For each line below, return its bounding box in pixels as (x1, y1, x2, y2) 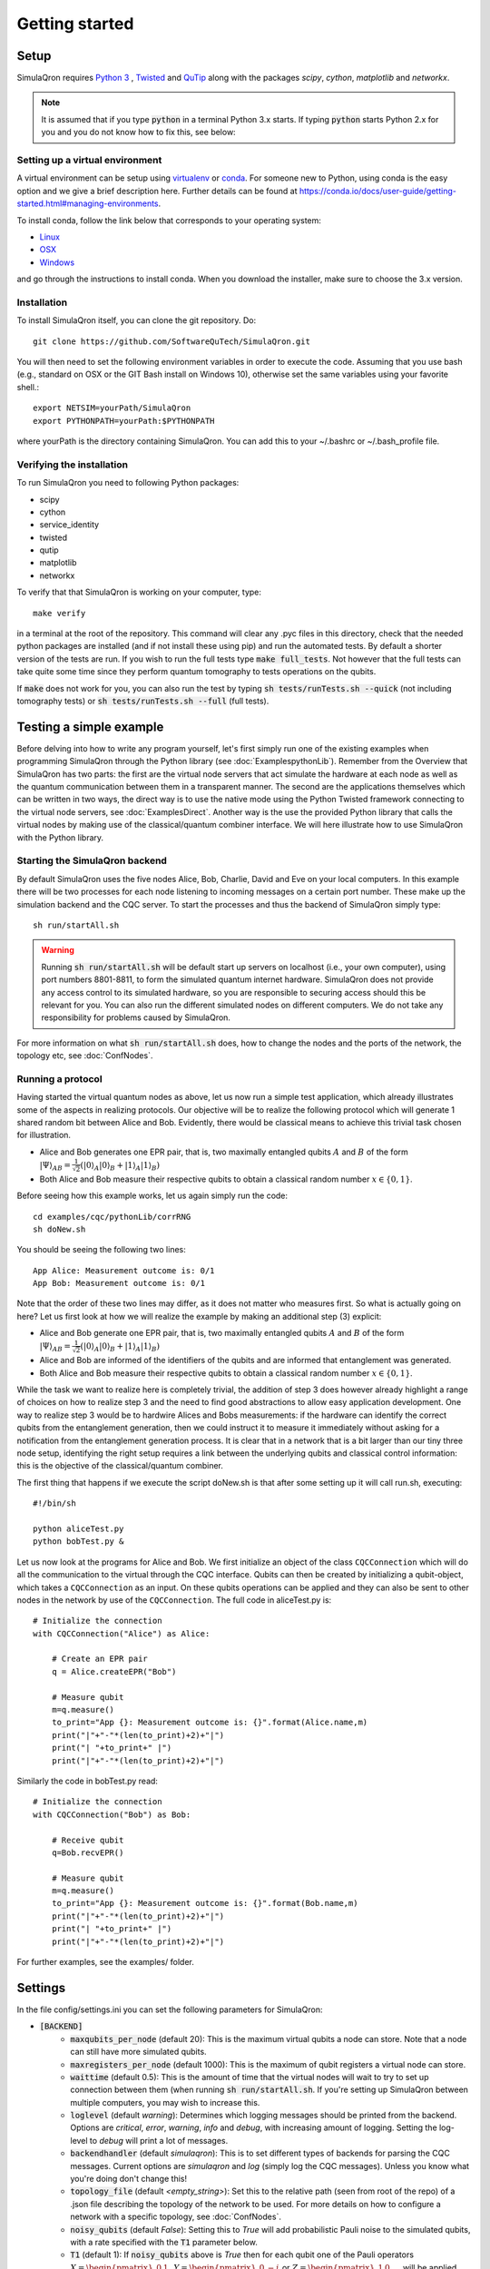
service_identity (39, 519, 100, 530)
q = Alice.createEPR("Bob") (51, 1666, 177, 1676)
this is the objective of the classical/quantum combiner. (16, 1460, 224, 1471)
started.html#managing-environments (16, 198, 159, 209)
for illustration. (16, 1130, 72, 1141)
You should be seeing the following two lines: (16, 1244, 186, 1255)
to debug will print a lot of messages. (89, 2135, 229, 2146)
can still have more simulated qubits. (70, 2047, 208, 2058)
